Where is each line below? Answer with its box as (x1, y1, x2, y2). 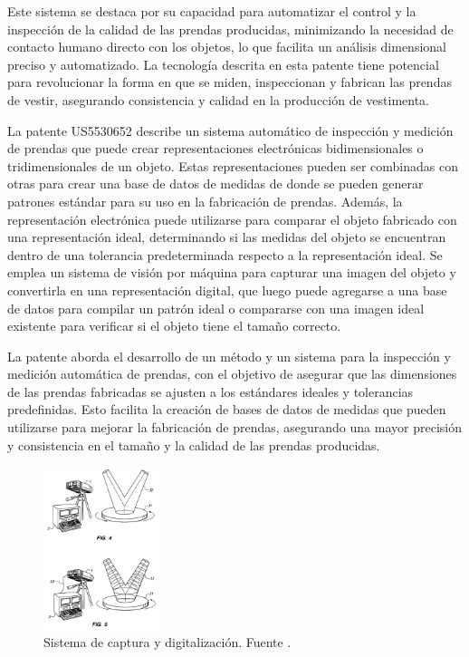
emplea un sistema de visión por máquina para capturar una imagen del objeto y (7, 263, 456, 282)
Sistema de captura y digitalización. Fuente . (43, 633, 292, 652)
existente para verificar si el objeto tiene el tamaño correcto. (7, 316, 341, 335)
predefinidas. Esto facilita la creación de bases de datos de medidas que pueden (7, 400, 446, 419)
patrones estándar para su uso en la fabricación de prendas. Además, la (7, 191, 403, 210)
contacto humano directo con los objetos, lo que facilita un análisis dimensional (7, 37, 446, 56)
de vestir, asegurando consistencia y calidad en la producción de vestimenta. (7, 90, 429, 109)
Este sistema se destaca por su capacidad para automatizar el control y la (7, 2, 416, 20)
